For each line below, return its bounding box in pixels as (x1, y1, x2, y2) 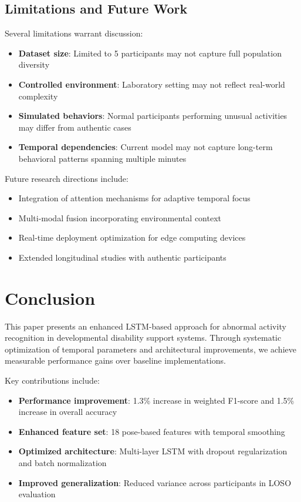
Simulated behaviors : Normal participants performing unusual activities (18, 109, 288, 122)
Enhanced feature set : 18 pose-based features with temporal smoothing (18, 425, 285, 437)
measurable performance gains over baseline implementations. (5, 354, 226, 367)
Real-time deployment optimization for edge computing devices (18, 231, 246, 244)
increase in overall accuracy (18, 405, 117, 418)
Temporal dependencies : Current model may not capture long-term (18, 141, 273, 153)
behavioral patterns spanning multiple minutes (18, 152, 187, 164)
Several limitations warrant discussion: (5, 27, 143, 39)
